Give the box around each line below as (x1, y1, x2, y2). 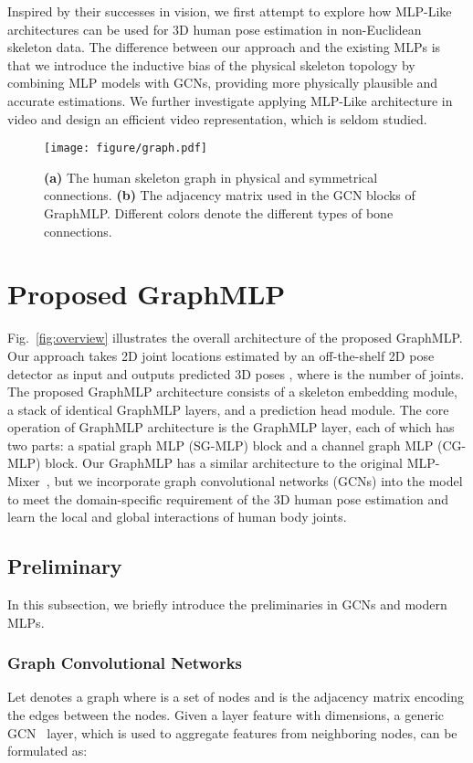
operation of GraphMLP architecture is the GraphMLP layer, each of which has (7, 418, 455, 437)
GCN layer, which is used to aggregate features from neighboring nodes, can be (7, 723, 457, 742)
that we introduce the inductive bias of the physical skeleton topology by (7, 55, 415, 74)
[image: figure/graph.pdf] (44, 142, 207, 155)
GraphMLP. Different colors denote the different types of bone (44, 204, 394, 222)
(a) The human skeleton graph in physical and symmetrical (44, 167, 378, 186)
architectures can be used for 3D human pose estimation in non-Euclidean (7, 19, 422, 38)
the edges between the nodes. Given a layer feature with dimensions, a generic (7, 705, 445, 725)
